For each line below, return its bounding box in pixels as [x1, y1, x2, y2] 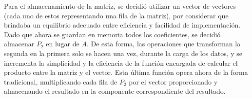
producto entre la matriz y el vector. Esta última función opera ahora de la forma [4, 67, 248, 77]
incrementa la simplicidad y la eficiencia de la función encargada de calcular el [4, 57, 238, 68]
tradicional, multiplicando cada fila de [4, 76, 117, 86]
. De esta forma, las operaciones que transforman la [86, 39, 241, 49]
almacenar [4, 39, 35, 49]
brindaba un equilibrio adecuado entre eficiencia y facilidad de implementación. [4, 20, 241, 30]
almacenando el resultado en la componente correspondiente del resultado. [4, 86, 226, 96]
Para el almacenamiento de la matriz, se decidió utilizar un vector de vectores [4, 1, 236, 11]
